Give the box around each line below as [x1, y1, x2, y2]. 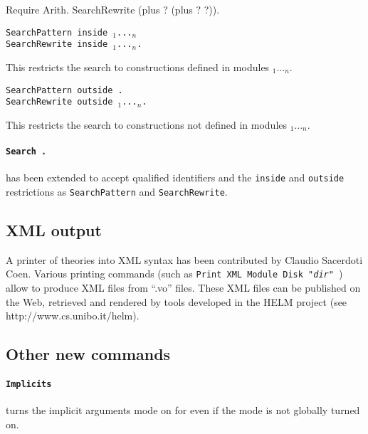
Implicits [6, 379, 52, 390]
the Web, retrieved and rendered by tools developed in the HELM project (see [6, 294, 347, 309]
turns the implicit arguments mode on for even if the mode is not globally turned [6, 403, 360, 418]
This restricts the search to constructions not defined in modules [6, 117, 288, 132]
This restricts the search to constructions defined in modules [6, 59, 270, 74]
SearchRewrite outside [6, 97, 113, 107]
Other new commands [6, 343, 171, 365]
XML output [6, 218, 102, 240]
